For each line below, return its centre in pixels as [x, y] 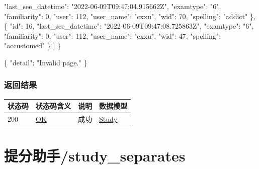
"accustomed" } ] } [33, 46]
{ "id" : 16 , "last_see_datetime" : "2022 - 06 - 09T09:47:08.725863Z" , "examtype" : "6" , [129, 26]
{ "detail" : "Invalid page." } [46, 62]
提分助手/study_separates [95, 156]
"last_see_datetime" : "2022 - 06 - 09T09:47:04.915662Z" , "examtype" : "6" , [113, 6]
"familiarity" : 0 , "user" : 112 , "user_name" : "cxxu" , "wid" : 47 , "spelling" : [112, 35]
